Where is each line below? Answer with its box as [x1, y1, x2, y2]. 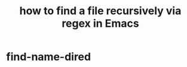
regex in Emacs [62, 17, 139, 30]
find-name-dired [6, 50, 91, 63]
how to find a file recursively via [19, 4, 182, 18]
